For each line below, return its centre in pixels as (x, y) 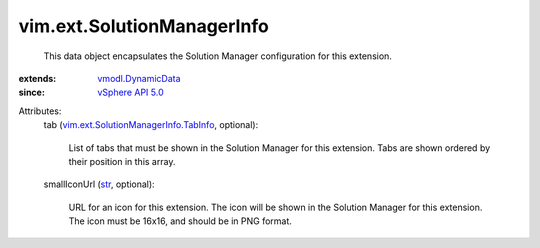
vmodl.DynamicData (139, 78)
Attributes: (40, 111)
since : (31, 92)
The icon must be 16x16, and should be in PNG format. (180, 221)
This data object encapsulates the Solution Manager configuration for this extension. (217, 56)
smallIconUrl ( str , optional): (99, 184)
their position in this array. (122, 161)
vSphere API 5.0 (130, 92)
